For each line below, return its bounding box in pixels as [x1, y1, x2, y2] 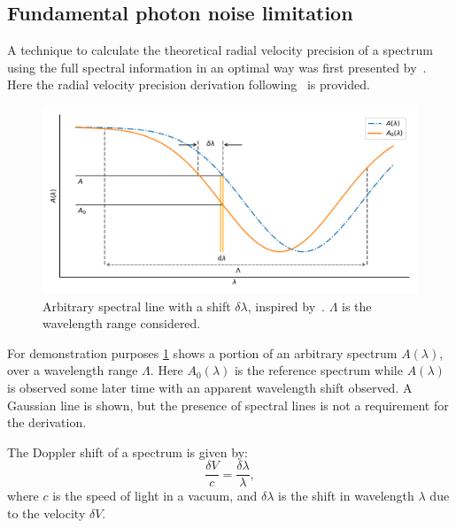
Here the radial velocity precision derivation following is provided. [7, 75, 370, 94]
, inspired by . [247, 296, 325, 315]
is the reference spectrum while [234, 361, 403, 379]
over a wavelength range [7, 361, 138, 379]
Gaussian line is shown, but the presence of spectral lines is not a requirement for [7, 395, 449, 414]
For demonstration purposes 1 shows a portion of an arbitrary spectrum [7, 343, 398, 362]
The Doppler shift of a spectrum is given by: [7, 442, 248, 461]
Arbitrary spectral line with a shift [43, 296, 231, 315]
